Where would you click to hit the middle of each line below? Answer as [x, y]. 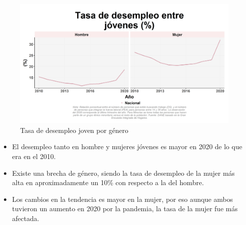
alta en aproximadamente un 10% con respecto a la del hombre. [108, 182]
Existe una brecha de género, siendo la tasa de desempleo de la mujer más [123, 173]
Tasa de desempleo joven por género [74, 130]
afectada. [26, 218]
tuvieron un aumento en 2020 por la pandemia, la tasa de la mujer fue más [125, 209]
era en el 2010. [34, 156]
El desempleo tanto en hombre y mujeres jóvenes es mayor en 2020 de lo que [127, 146]
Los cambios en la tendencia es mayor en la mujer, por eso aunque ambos [123, 199]
